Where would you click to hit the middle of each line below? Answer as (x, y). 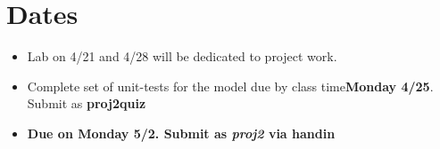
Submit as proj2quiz (87, 103)
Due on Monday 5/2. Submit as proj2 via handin (181, 133)
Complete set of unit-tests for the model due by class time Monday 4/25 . (230, 86)
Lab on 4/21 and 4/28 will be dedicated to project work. (182, 56)
